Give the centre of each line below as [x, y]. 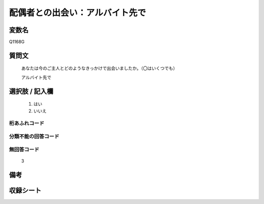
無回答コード [24, 149]
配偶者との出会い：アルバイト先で [77, 13]
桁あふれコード [27, 123]
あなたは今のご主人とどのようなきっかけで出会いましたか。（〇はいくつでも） [99, 68]
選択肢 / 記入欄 [31, 91]
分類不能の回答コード [34, 136]
